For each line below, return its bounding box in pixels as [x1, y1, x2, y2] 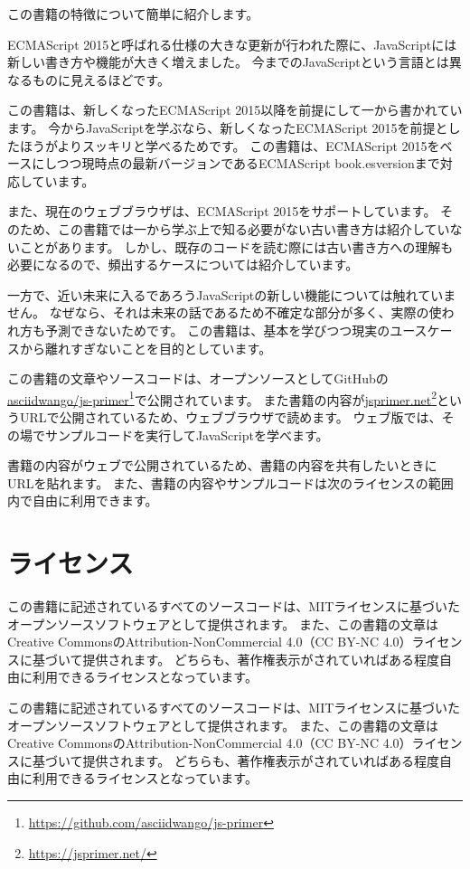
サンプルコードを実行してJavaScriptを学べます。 [44, 425, 329, 444]
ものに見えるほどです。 [32, 70, 170, 89]
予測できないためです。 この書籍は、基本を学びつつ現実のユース [44, 320, 428, 339]
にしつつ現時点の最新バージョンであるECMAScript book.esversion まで [32, 154, 440, 173]
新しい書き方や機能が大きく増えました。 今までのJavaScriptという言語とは [7, 52, 449, 71]
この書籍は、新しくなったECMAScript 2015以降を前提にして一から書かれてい [7, 100, 463, 119]
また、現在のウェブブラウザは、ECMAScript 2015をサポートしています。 [7, 202, 437, 221]
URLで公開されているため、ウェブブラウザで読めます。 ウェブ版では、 [19, 407, 442, 426]
